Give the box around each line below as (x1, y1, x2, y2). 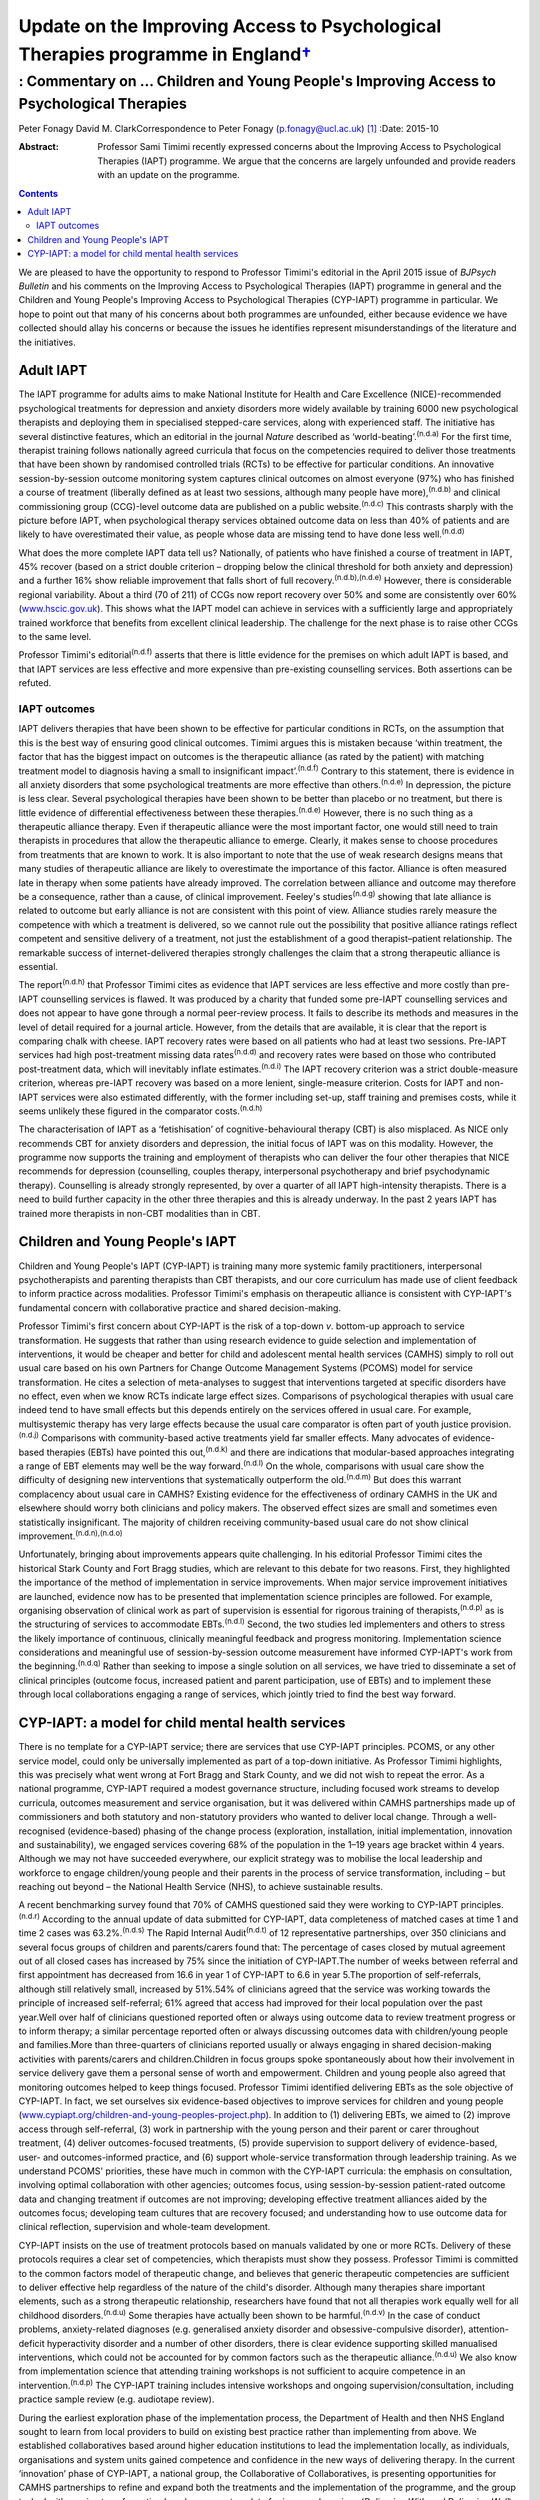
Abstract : (18, 141, 59, 153)
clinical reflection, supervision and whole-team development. (18, 2221, 271, 2233)
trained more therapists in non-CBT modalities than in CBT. (18, 1207, 261, 1219)
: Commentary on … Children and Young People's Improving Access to (18, 72, 497, 90)
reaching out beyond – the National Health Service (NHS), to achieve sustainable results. (18, 1881, 384, 1893)
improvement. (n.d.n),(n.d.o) (18, 1528, 124, 1542)
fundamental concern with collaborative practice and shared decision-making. (18, 1301, 342, 1314)
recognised (18, 1825, 65, 1837)
